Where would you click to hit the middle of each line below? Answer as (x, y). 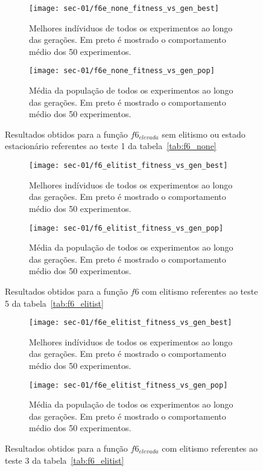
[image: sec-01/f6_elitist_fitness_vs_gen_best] (128, 166)
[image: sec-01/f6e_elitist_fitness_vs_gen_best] (131, 323)
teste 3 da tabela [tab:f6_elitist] (65, 460)
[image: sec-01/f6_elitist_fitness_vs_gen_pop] (126, 228)
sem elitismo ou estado (204, 134)
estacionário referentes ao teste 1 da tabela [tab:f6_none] (111, 146)
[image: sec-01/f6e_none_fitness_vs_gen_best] (124, 8)
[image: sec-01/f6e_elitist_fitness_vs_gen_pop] (128, 385)
